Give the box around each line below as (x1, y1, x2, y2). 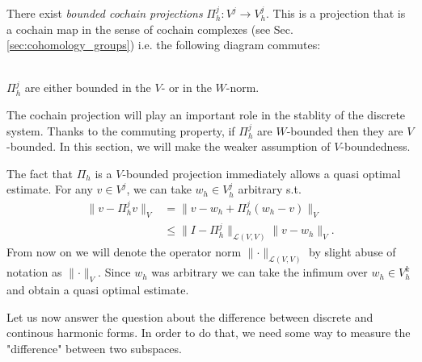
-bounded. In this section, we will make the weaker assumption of (6, 138, 331, 155)
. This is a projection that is (266, 5, 406, 21)
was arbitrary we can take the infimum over (151, 264, 368, 281)
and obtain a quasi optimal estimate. (6, 281, 189, 298)
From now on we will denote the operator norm (6, 243, 242, 260)
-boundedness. (340, 138, 411, 155)
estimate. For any (6, 181, 93, 198)
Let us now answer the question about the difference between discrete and (6, 308, 373, 325)
